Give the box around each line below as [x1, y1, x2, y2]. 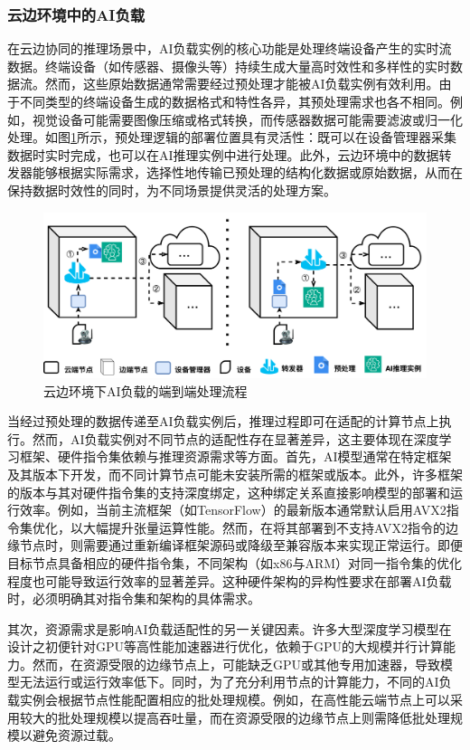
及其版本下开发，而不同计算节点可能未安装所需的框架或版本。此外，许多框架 [7, 464, 463, 483]
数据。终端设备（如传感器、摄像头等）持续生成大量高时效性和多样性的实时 [7, 56, 450, 75]
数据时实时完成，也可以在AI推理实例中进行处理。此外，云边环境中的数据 [7, 145, 439, 164]
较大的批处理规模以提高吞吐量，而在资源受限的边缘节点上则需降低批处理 [19, 707, 450, 726]
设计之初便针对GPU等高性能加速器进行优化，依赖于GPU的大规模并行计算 [7, 637, 444, 656]
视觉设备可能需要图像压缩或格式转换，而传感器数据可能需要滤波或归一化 [32, 109, 463, 128]
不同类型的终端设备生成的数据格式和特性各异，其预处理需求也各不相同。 [19, 92, 450, 110]
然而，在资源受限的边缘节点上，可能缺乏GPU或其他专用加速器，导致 [32, 654, 441, 673]
